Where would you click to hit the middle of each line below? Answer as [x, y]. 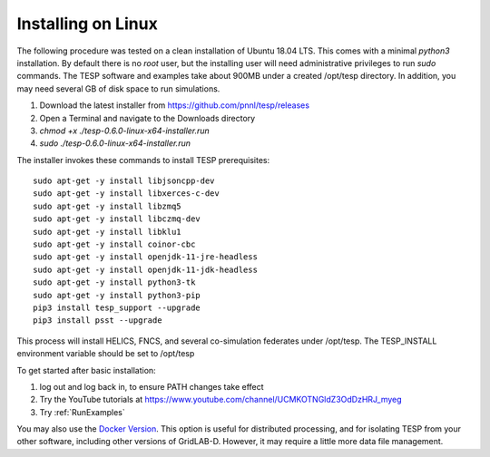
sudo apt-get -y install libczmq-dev [117, 219]
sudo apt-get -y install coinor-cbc [114, 244]
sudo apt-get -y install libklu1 [107, 232]
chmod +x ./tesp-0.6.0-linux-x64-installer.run [125, 131]
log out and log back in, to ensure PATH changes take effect [152, 386]
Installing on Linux [87, 24]
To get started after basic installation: [86, 370]
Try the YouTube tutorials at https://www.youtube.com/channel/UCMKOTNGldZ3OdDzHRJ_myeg [221, 400]
